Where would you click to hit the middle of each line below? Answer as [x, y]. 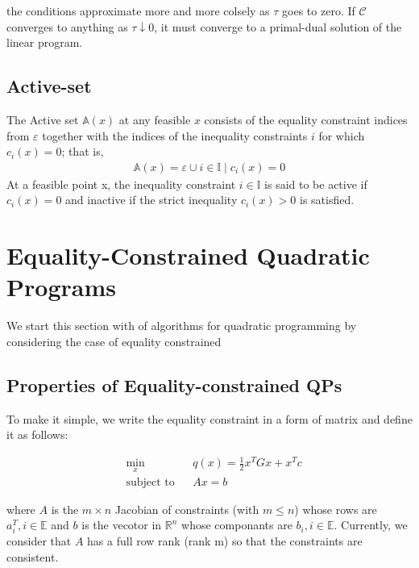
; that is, [83, 151]
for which [342, 135]
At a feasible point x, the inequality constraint [121, 184]
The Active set [43, 119]
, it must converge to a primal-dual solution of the [278, 26]
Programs [61, 287]
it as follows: [37, 434]
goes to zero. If [319, 10]
